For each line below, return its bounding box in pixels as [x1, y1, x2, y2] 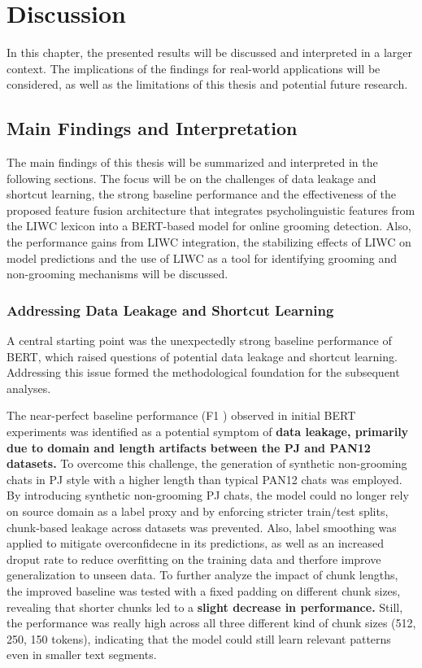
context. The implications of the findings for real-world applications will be [7, 59, 381, 76]
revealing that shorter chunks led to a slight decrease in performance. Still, [7, 598, 403, 615]
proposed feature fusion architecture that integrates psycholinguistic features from [7, 201, 415, 218]
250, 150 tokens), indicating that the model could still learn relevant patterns [7, 630, 391, 647]
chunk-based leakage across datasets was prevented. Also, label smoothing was [7, 518, 397, 535]
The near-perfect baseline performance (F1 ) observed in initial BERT [7, 407, 356, 424]
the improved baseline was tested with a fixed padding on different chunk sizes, [7, 582, 401, 599]
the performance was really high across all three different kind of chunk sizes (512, [7, 614, 416, 631]
